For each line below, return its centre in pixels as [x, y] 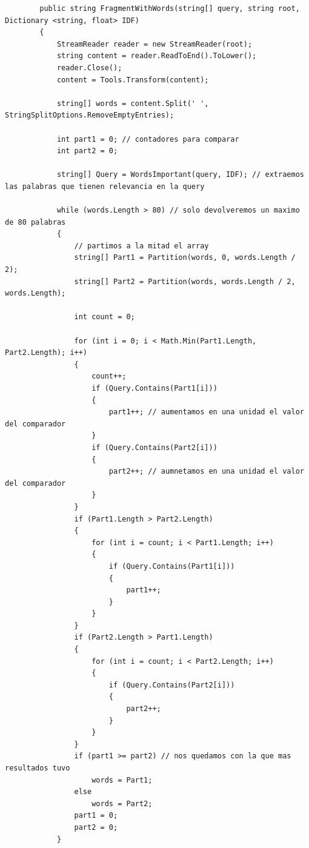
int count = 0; [105, 317]
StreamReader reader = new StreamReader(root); [154, 44]
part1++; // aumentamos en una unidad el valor [206, 412]
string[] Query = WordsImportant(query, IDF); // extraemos [180, 175]
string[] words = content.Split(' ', [133, 103]
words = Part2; [122, 803]
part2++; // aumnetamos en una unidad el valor [206, 472]
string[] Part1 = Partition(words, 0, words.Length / [185, 258]
